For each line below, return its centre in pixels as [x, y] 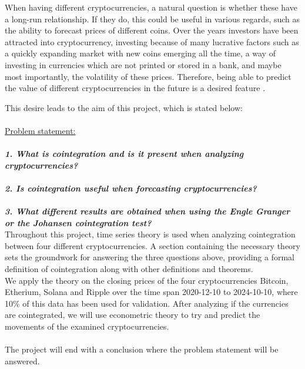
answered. [22, 360]
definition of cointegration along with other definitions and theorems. [129, 269]
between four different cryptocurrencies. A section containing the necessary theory [153, 245]
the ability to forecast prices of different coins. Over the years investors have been [152, 30]
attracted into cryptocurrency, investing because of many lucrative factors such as [152, 41]
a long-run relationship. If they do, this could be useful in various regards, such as [152, 19]
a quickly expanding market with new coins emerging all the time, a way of [140, 53]
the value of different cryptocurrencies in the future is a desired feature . [135, 88]
